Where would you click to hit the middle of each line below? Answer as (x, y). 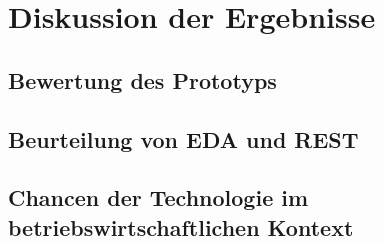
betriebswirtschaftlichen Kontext (181, 226)
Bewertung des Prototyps (142, 79)
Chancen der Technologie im (158, 197)
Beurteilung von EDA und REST (183, 138)
